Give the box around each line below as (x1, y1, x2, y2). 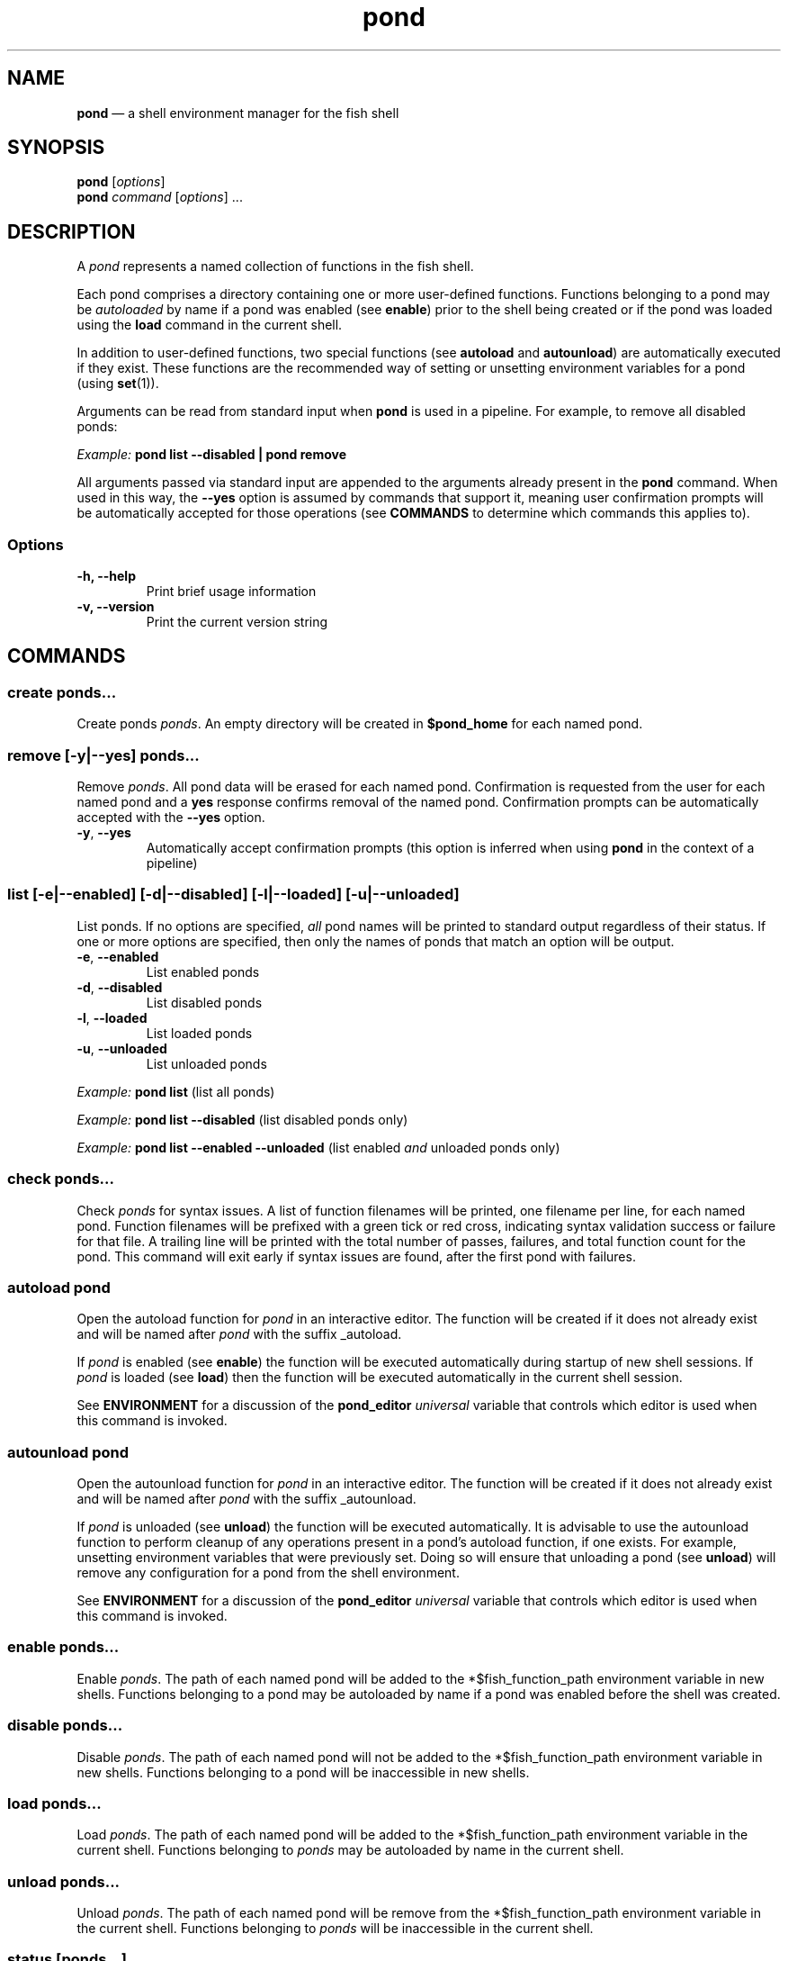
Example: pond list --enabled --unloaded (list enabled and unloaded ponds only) (76, 1139, 560, 1155)
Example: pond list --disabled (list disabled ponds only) (76, 1111, 408, 1127)
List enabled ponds (146, 963, 260, 980)
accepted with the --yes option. (76, 809, 265, 825)
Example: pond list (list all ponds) (76, 1083, 275, 1099)
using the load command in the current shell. (76, 317, 343, 333)
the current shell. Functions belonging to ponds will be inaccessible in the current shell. (76, 1920, 594, 1936)
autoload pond (7, 1278, 111, 1297)
